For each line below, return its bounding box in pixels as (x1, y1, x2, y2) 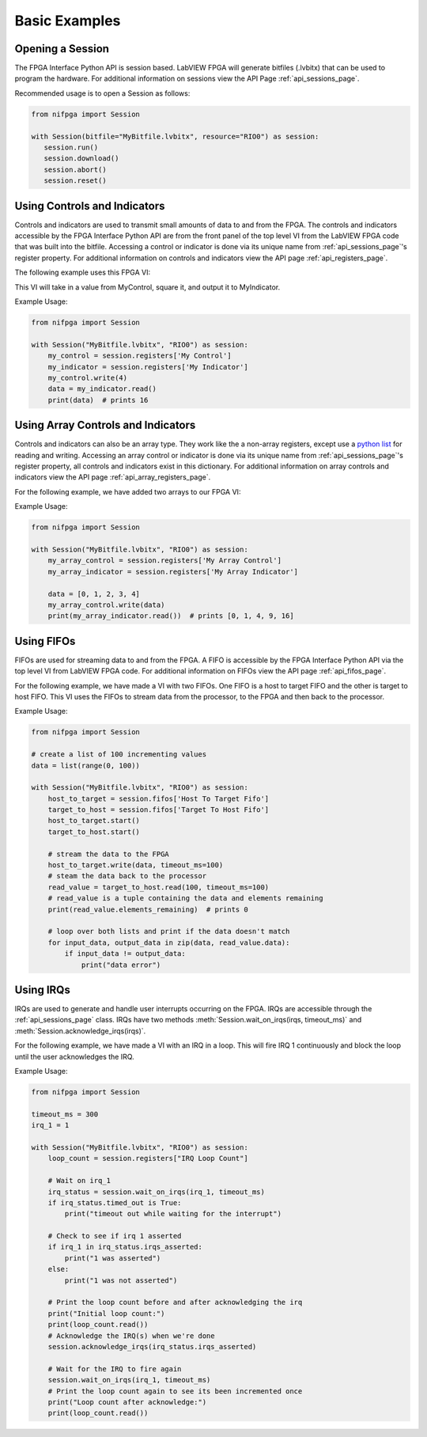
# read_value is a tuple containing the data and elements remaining (47, 894, 323, 903)
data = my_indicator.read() (47, 385, 157, 393)
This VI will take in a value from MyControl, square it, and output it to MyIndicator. (14, 282, 281, 292)
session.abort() (43, 165, 107, 174)
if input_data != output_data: (64, 950, 186, 958)
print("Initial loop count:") (47, 1309, 165, 1318)
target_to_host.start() (47, 827, 140, 836)
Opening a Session (14, 42, 110, 55)
